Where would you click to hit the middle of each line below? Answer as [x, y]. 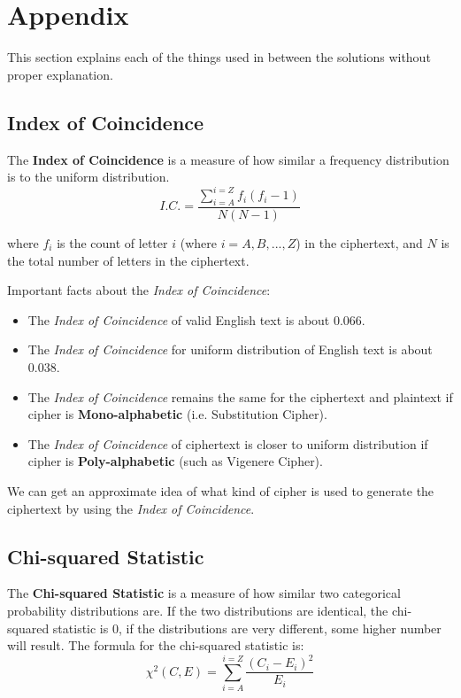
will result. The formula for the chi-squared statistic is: [156, 645]
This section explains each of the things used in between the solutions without [219, 57]
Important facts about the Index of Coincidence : [139, 290]
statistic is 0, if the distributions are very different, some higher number [247, 628]
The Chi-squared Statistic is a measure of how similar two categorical [204, 593]
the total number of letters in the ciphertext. [128, 260]
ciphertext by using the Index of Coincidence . [131, 508]
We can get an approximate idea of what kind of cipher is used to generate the [221, 490]
